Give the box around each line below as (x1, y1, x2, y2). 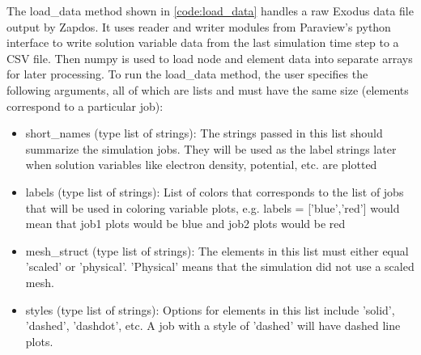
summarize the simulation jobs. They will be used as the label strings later (25, 140, 397, 157)
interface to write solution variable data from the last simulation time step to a (6, 34, 399, 51)
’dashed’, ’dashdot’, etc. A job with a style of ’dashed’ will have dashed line (25, 317, 401, 334)
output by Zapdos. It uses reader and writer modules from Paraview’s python (6, 18, 391, 35)
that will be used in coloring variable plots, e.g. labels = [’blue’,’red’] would (25, 199, 400, 216)
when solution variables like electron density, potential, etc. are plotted (25, 156, 377, 173)
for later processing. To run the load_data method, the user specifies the (6, 66, 368, 82)
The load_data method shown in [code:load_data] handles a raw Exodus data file (6, 2, 414, 19)
